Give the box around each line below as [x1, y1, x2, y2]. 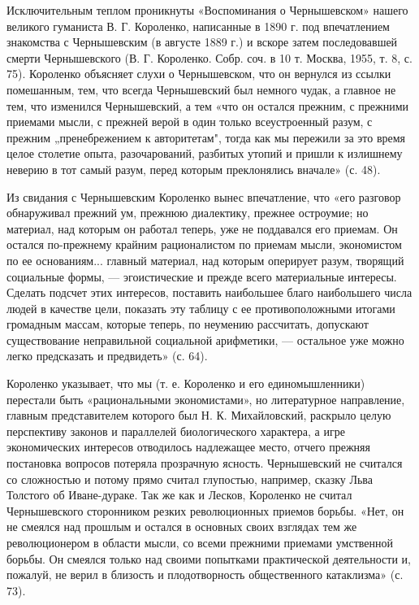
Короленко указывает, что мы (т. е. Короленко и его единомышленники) [6, 375, 365, 392]
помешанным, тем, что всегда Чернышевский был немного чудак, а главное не [6, 81, 396, 98]
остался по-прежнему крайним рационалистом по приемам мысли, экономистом [6, 236, 402, 253]
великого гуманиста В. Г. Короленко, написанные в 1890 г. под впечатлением [6, 17, 390, 34]
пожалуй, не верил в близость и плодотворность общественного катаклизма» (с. [6, 566, 404, 583]
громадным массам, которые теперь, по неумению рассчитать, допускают [6, 316, 369, 333]
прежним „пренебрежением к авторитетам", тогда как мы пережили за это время [6, 128, 406, 146]
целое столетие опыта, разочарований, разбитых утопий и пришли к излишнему [6, 145, 403, 162]
